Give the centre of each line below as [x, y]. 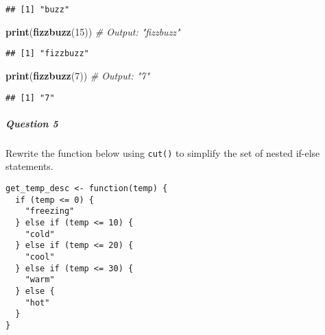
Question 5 [32, 123]
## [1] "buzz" [38, 10]
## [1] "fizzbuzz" [47, 54]
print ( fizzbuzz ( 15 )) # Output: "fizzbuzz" [93, 31]
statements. [29, 166]
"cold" [40, 234]
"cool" [40, 257]
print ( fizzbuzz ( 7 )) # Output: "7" [78, 75]
